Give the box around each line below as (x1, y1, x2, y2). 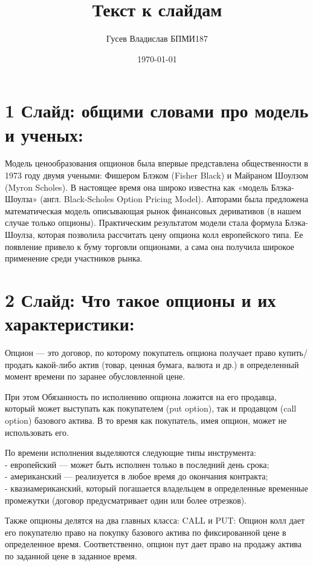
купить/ (278, 346, 308, 359)
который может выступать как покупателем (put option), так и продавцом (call (5, 402, 297, 415)
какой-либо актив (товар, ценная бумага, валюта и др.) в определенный (36, 358, 299, 370)
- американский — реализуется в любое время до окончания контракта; (5, 470, 268, 482)
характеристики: (5, 311, 135, 336)
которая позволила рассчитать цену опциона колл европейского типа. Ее (37, 228, 303, 240)
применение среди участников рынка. (5, 252, 143, 265)
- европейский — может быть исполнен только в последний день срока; (5, 458, 269, 470)
